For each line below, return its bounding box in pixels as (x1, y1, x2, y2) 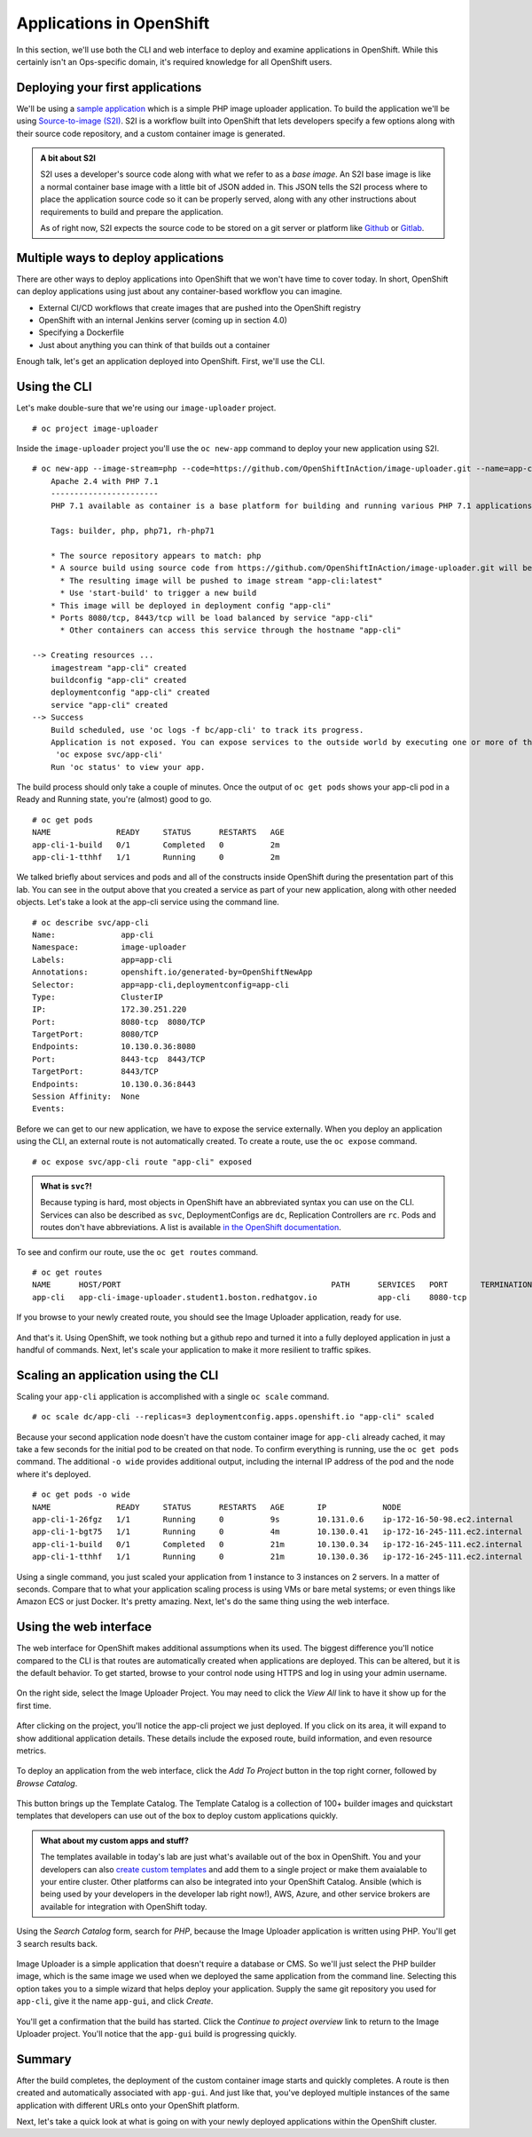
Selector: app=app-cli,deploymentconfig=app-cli (32, 980, 290, 989)
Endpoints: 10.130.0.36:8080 (32, 1042, 197, 1052)
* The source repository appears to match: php (50, 551, 262, 561)
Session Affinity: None (32, 1092, 140, 1101)
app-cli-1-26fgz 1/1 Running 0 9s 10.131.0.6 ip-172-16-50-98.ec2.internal (32, 1514, 514, 1524)
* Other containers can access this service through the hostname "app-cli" (59, 625, 402, 635)
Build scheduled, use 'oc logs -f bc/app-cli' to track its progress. (50, 725, 364, 735)
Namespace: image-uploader (32, 942, 187, 952)
